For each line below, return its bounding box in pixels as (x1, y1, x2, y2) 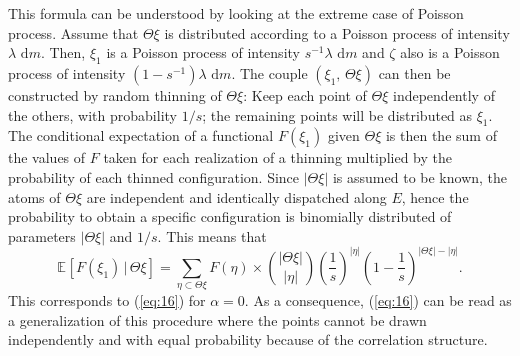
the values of (8, 147, 86, 168)
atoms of (8, 186, 61, 207)
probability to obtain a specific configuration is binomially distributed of (8, 206, 452, 227)
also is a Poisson (400, 42, 500, 63)
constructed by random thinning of (8, 84, 222, 105)
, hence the (401, 186, 469, 207)
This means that (166, 225, 267, 246)
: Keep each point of (243, 84, 367, 105)
